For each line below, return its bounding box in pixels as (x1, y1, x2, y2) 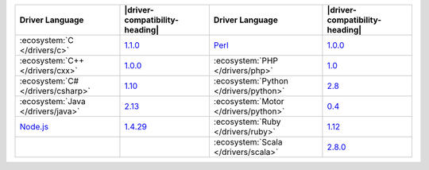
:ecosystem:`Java (19, 96, 87, 106)
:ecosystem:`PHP (213, 56, 278, 66)
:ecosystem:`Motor (213, 96, 285, 106)
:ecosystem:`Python (213, 75, 289, 87)
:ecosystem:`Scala (213, 137, 283, 147)
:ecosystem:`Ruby (213, 116, 281, 127)
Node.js (19, 122, 49, 132)
